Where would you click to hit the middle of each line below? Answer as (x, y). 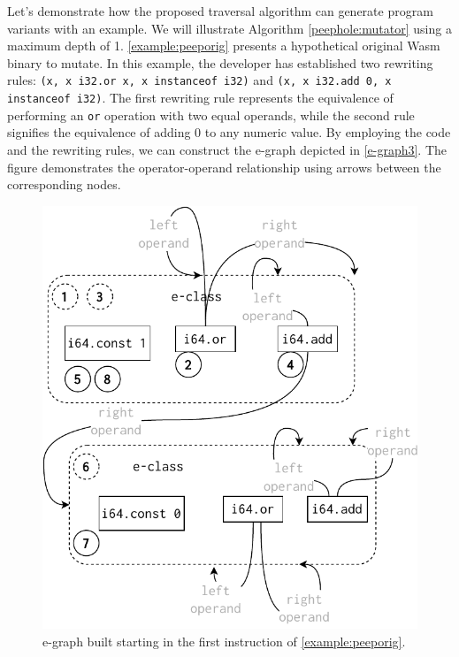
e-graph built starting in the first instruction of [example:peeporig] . (224, 641)
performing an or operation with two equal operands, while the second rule (211, 115)
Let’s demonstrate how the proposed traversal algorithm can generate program (220, 11)
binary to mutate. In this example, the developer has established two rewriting (220, 62)
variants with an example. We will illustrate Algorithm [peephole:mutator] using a (229, 28)
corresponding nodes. (64, 184)
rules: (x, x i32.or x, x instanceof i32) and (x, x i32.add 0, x (199, 80)
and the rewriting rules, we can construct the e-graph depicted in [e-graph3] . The (227, 149)
